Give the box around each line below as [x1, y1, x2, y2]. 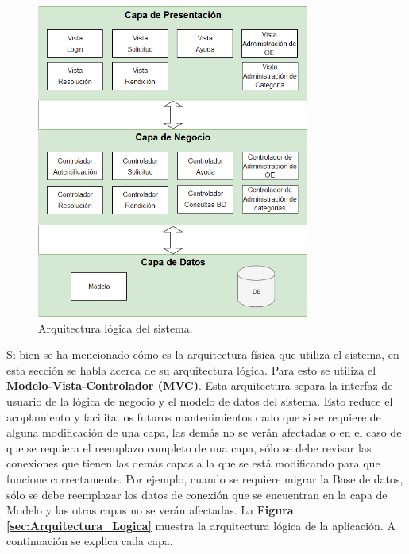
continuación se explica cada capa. [6, 533, 173, 549]
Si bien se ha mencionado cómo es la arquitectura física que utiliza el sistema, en [6, 346, 399, 363]
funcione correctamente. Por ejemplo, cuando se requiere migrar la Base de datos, [6, 470, 403, 487]
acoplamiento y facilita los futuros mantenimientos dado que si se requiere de [6, 408, 381, 425]
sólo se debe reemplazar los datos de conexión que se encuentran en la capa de [6, 486, 388, 502]
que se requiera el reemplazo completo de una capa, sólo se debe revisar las [6, 439, 372, 456]
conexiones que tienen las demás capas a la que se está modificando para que [6, 455, 380, 471]
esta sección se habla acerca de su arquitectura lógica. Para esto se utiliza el [6, 361, 376, 378]
